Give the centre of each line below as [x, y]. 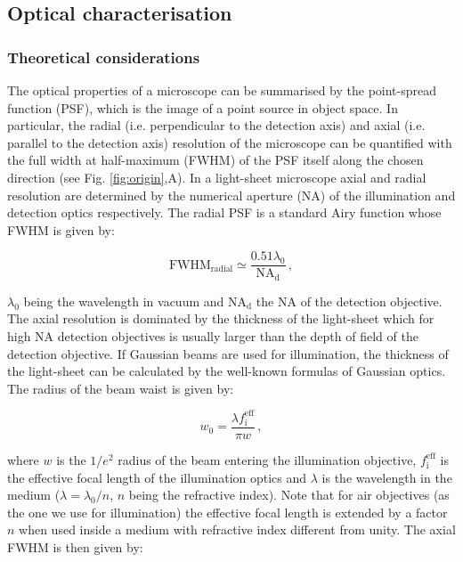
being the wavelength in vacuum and [124, 301]
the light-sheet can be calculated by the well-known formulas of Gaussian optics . [227, 371]
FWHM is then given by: [75, 546]
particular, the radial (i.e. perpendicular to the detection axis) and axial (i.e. [216, 125]
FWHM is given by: [61, 229]
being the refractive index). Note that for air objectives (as [289, 495]
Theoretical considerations [104, 57]
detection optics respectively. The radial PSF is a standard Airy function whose [224, 212]
